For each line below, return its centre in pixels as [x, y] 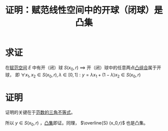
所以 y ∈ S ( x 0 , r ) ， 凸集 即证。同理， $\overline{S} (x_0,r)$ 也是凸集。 [77, 124]
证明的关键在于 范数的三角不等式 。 [40, 112]
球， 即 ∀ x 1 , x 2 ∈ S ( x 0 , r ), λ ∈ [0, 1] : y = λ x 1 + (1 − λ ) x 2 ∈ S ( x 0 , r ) [73, 75]
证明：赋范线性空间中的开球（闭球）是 [84, 10]
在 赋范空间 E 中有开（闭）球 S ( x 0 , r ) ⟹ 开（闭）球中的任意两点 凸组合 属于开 [83, 68]
